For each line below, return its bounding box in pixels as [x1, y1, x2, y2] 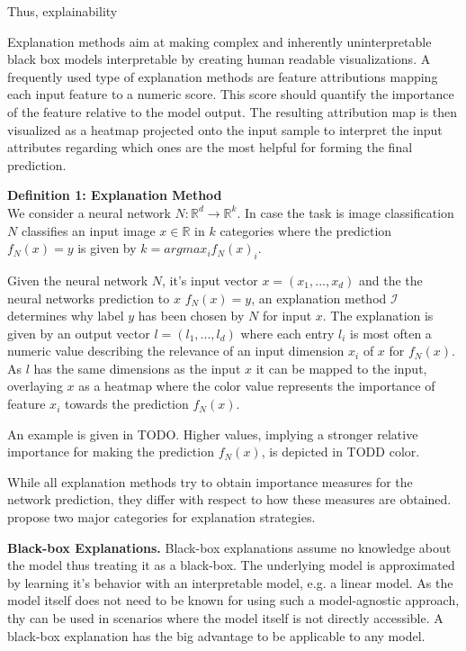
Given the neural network [7, 270, 148, 289]
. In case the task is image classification [237, 203, 454, 222]
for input [262, 306, 312, 325]
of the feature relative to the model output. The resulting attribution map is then [7, 102, 458, 121]
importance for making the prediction [7, 442, 214, 461]
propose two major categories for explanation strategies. [7, 508, 316, 527]
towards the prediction [64, 394, 189, 413]
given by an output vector [7, 323, 150, 342]
